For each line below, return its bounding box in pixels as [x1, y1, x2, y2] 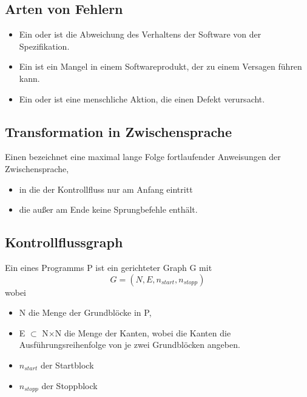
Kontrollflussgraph [5, 233, 123, 252]
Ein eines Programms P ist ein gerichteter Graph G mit [5, 261, 212, 273]
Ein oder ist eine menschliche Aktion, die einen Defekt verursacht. [19, 92, 265, 105]
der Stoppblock [41, 379, 98, 392]
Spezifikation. [19, 39, 70, 52]
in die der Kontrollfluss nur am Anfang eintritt [19, 182, 193, 195]
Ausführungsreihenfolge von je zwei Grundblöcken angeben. [19, 338, 240, 351]
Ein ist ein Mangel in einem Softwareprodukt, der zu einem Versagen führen [19, 60, 302, 73]
